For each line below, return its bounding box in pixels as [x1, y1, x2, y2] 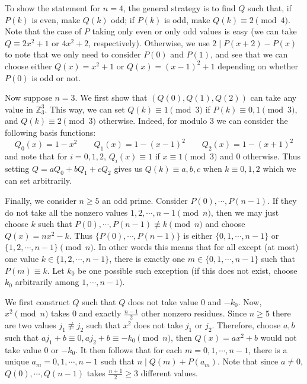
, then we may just [210, 206, 279, 218]
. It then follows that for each [75, 343, 183, 356]
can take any [250, 91, 297, 104]
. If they [267, 194, 297, 207]
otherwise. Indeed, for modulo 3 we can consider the [98, 114, 288, 127]
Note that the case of [5, 25, 82, 37]
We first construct [5, 295, 70, 308]
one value [5, 252, 39, 264]
